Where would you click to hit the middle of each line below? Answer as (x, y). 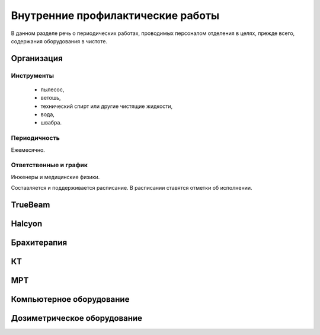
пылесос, (52, 90)
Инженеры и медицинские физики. (55, 177)
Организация (37, 58)
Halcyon (27, 223)
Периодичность (36, 138)
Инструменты (33, 75)
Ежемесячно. (28, 150)
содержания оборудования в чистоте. (59, 41)
